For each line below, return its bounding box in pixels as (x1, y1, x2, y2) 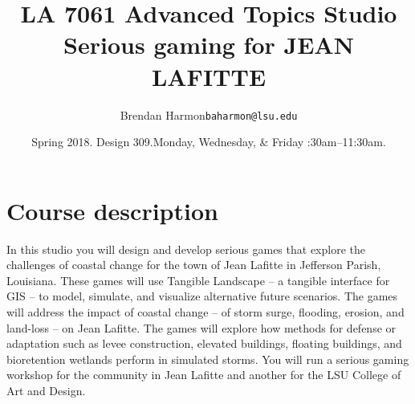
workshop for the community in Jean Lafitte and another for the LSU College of (6, 366, 401, 383)
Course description (6, 194, 218, 226)
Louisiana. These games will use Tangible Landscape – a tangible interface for (6, 271, 390, 288)
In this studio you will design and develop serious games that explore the (6, 240, 365, 257)
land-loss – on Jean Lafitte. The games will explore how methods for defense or (6, 319, 397, 336)
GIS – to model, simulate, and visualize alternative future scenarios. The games (6, 288, 398, 304)
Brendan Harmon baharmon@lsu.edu (120, 106, 298, 123)
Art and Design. (6, 382, 86, 399)
